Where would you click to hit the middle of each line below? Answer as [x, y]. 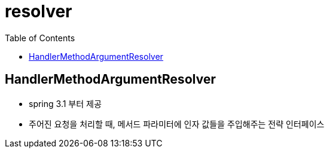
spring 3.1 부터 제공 [65, 103]
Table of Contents [40, 38]
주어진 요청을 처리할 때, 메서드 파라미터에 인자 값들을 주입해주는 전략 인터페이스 [177, 124]
